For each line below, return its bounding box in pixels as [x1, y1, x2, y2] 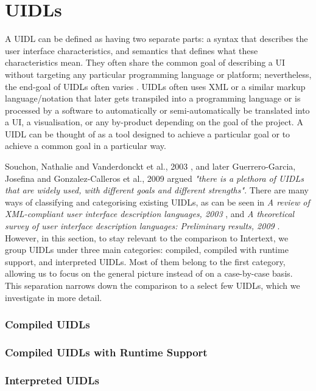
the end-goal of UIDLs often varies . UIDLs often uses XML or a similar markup [5, 80, 306, 92]
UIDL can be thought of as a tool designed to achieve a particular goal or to [5, 127, 290, 140]
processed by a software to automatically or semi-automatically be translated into [5, 103, 310, 116]
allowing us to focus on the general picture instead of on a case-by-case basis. [5, 267, 293, 280]
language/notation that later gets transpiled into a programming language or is [5, 92, 301, 105]
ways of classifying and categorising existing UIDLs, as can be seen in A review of [5, 195, 310, 208]
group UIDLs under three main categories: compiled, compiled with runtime [5, 243, 289, 256]
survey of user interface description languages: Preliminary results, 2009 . [5, 220, 280, 232]
